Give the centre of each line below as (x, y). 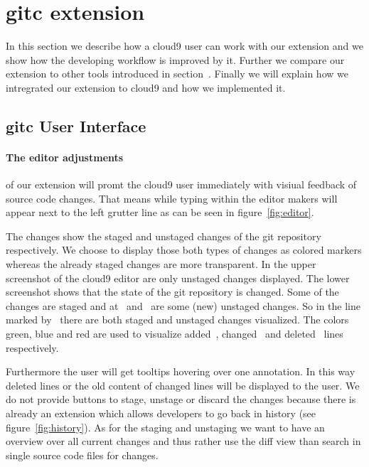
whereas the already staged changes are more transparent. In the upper (161, 264)
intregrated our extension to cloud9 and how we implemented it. (146, 87)
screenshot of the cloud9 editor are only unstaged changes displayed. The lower (178, 278)
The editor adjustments (65, 157)
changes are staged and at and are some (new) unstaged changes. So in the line (183, 305)
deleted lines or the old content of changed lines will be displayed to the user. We (183, 385)
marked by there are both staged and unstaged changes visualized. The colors (177, 320)
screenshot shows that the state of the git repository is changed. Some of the (172, 292)
